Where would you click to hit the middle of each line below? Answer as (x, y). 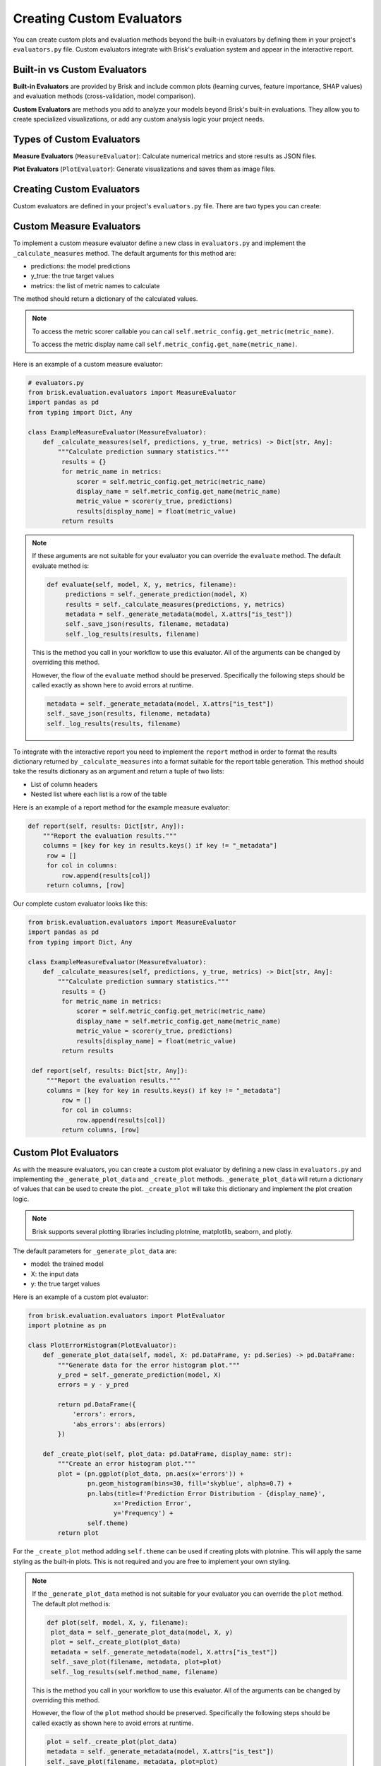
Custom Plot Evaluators (66, 1152)
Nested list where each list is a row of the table (99, 794)
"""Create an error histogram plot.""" (126, 1464)
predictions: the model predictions (80, 266)
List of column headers (64, 784)
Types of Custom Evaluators (77, 139)
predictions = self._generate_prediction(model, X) (157, 594)
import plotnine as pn (67, 1325)
